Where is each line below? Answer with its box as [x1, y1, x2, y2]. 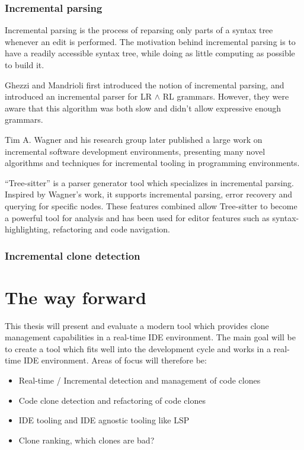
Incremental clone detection [5, 248, 140, 263]
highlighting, [5, 223, 50, 235]
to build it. [5, 59, 44, 71]
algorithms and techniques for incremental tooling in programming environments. [5, 157, 300, 169]
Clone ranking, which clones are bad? [18, 433, 155, 446]
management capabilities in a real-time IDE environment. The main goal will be [5, 331, 296, 343]
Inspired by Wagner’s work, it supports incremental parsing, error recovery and [5, 188, 293, 200]
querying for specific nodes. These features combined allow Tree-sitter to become [5, 199, 297, 212]
